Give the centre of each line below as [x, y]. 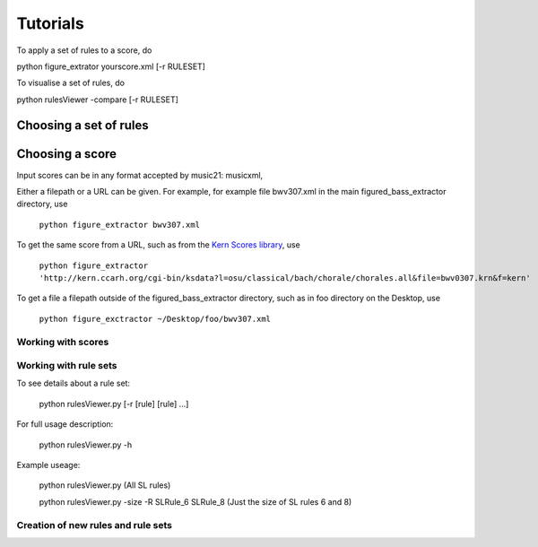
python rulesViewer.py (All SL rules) [105, 485]
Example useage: [48, 465]
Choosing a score [66, 154]
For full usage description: [65, 424]
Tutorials [50, 23]
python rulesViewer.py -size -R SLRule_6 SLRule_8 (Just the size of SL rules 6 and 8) [195, 501]
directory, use [42, 204]
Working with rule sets [67, 366]
